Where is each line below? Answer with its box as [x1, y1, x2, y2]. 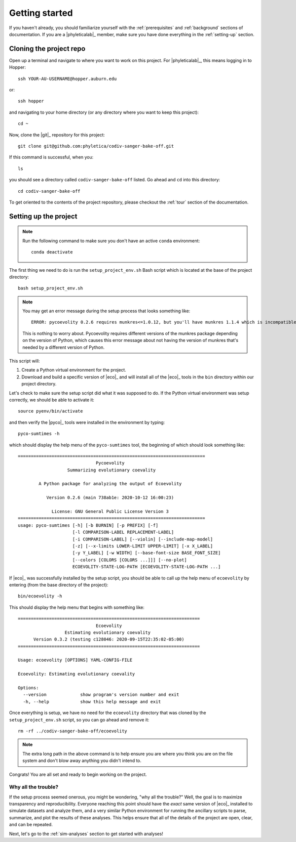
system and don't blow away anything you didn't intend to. [22, 758, 142, 763]
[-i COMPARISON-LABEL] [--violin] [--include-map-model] [72, 536, 213, 542]
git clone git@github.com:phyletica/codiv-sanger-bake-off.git [18, 143, 174, 149]
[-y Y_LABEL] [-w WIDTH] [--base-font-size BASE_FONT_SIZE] [72, 550, 221, 556]
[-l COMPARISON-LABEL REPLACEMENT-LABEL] [72, 529, 174, 535]
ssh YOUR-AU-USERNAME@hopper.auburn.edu [18, 76, 117, 82]
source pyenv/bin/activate [18, 408, 83, 414]
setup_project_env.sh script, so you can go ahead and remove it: [9, 716, 149, 722]
